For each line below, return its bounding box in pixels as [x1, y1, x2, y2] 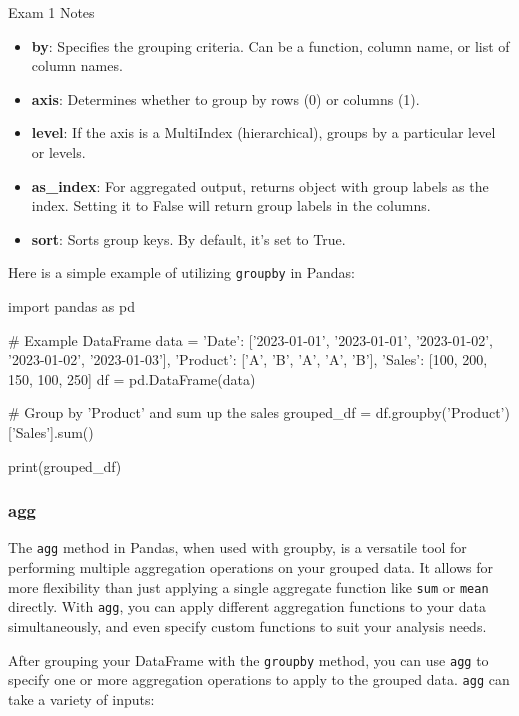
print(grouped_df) [8, 455, 122, 476]
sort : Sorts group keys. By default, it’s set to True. [31, 228, 346, 249]
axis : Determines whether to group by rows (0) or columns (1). [31, 88, 420, 109]
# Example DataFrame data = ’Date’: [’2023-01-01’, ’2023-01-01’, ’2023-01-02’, [8, 329, 493, 350]
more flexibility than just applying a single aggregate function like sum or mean [8, 576, 489, 597]
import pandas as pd [8, 296, 135, 316]
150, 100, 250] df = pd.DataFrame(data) [8, 368, 256, 389]
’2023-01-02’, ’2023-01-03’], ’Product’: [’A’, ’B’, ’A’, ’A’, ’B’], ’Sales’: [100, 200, [8, 349, 488, 370]
